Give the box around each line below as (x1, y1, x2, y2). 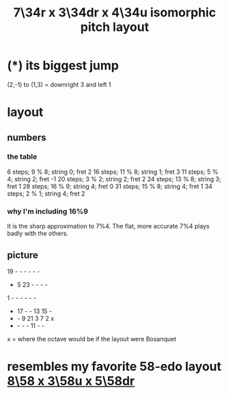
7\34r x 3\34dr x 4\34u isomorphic (13, 5, 216, 21)
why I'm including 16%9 (7, 207, 89, 216)
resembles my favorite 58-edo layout (7, 359, 222, 374)
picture (7, 249, 39, 261)
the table (7, 152, 38, 161)
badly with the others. (7, 229, 69, 237)
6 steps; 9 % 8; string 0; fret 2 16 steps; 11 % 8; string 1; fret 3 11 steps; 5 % (7, 168, 218, 176)
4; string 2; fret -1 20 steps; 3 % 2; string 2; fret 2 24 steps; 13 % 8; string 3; (7, 174, 222, 183)
